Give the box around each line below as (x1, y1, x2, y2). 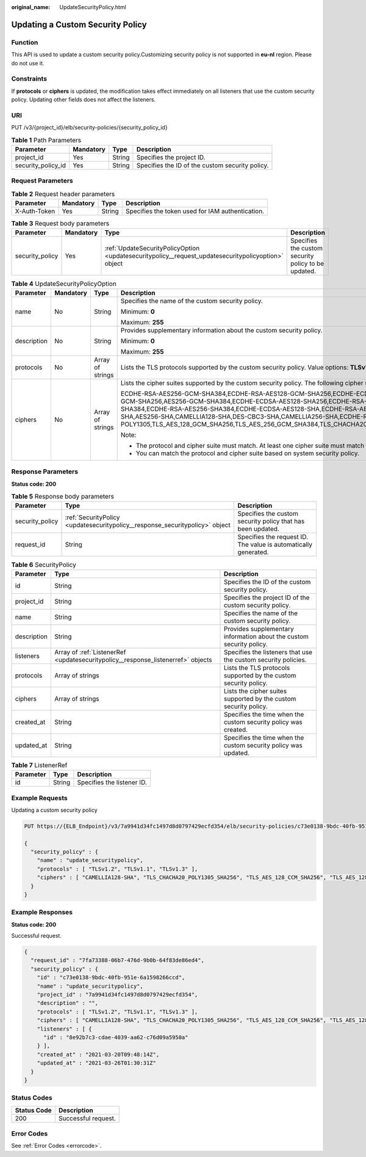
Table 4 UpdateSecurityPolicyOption (11, 279, 117, 288)
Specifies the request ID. (237, 533, 308, 541)
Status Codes (11, 1093, 52, 1102)
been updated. (237, 525, 280, 533)
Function (11, 38, 38, 46)
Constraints (11, 75, 48, 83)
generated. (237, 548, 269, 557)
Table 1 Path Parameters (11, 136, 82, 144)
